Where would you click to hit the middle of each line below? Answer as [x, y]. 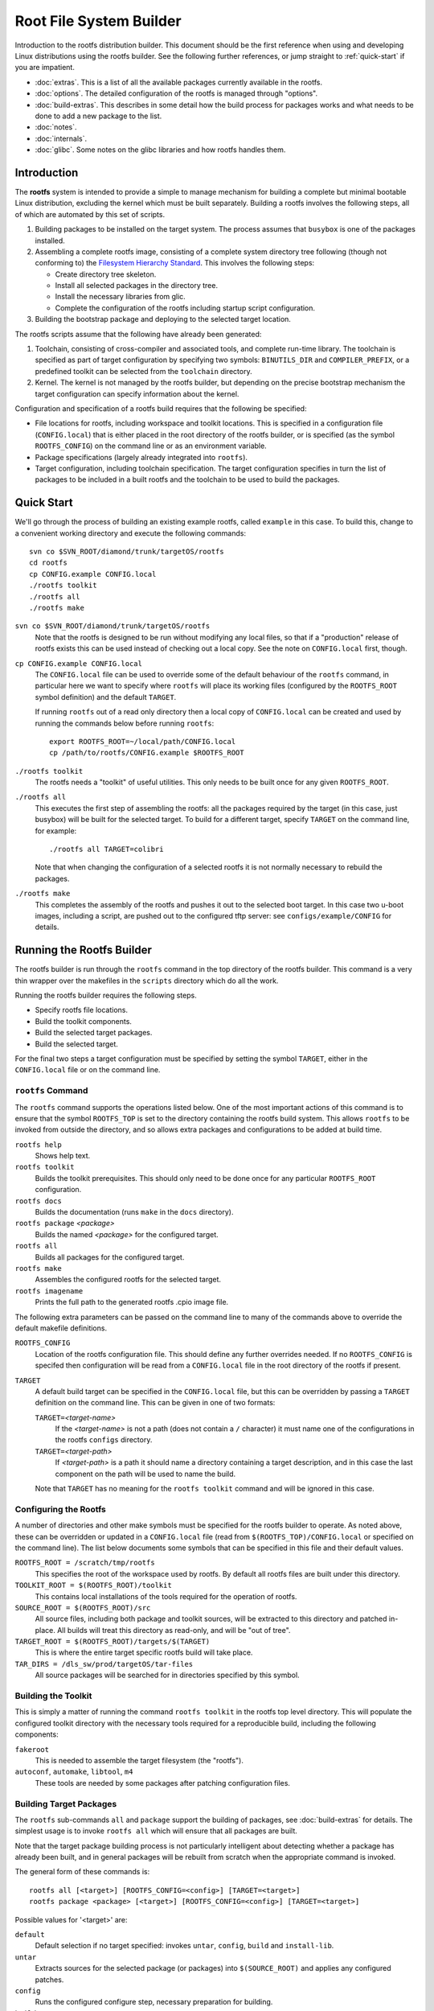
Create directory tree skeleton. [106, 274]
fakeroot [32, 1749]
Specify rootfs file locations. [82, 1010]
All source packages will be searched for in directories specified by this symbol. [168, 1675]
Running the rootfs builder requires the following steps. [106, 995]
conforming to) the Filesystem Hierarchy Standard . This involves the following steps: [175, 263]
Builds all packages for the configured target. [110, 1257]
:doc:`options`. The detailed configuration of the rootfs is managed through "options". [176, 93]
